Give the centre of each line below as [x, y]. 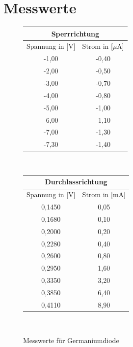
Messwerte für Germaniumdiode [71, 340]
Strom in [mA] [104, 194]
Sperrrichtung [75, 33]
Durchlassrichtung [76, 182]
